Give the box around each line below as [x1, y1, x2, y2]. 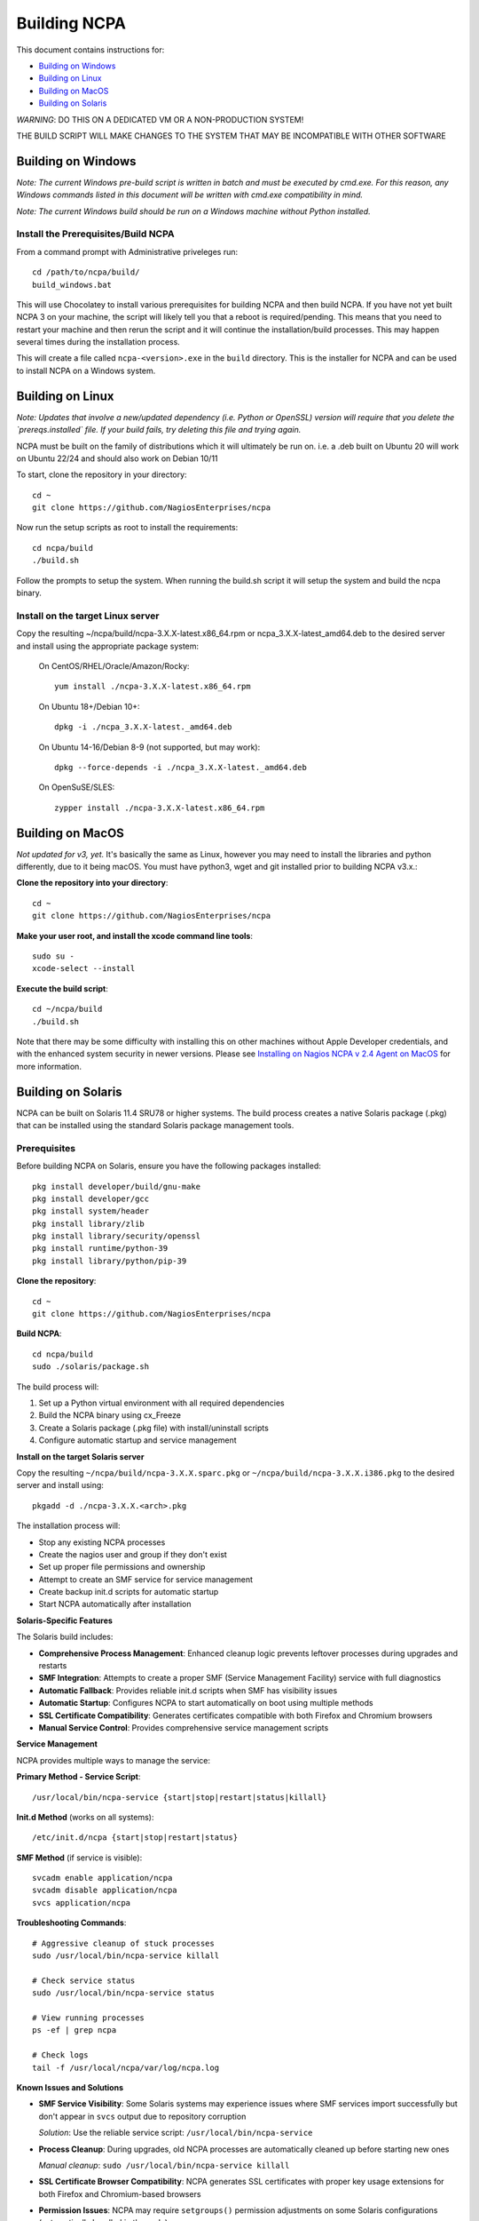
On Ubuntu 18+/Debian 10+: [38, 701, 141, 712]
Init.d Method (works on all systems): [16, 1811, 154, 1822]
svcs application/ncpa [32, 1898, 131, 1907]
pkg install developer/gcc [32, 1193, 150, 1204]
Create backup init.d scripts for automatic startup [38, 1587, 219, 1597]
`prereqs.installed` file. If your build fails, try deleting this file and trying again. [16, 425, 302, 435]
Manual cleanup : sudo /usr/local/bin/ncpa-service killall [38, 2160, 290, 2170]
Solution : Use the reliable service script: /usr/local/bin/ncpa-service [38, 2128, 313, 2138]
